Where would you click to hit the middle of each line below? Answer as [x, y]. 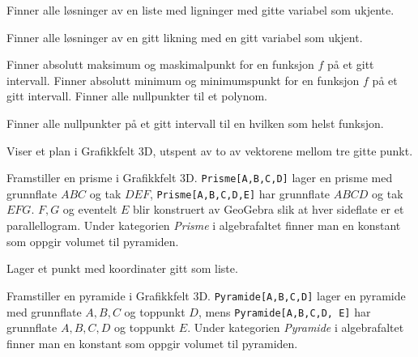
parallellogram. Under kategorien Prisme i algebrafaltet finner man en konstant [204, 225]
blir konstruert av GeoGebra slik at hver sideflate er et [269, 209]
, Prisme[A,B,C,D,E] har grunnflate [240, 193]
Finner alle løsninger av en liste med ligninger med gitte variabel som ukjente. [200, 10]
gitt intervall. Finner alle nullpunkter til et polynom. [137, 96]
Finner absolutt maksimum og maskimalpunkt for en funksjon [160, 64]
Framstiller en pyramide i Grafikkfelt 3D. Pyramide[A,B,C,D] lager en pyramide [206, 295]
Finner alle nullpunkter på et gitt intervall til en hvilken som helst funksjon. [195, 123]
